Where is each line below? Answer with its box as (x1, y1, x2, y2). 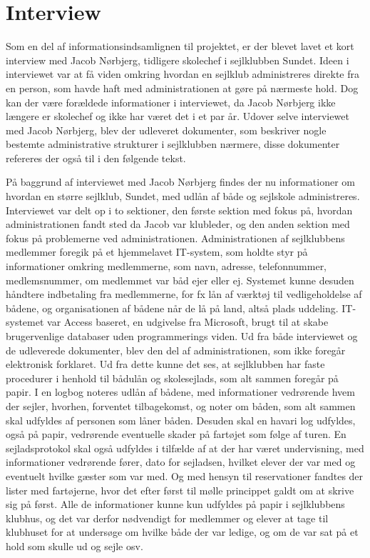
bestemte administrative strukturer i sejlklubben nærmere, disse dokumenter (6, 136, 340, 151)
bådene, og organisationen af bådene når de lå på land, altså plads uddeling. (6, 300, 339, 315)
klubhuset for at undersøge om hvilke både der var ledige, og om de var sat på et (6, 524, 359, 539)
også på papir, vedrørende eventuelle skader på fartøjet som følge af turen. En (6, 427, 346, 442)
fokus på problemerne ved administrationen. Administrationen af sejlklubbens (6, 230, 345, 245)
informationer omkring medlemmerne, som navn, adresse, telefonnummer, (6, 259, 327, 274)
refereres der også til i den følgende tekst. (6, 150, 186, 165)
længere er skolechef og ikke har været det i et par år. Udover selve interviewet (6, 109, 349, 124)
